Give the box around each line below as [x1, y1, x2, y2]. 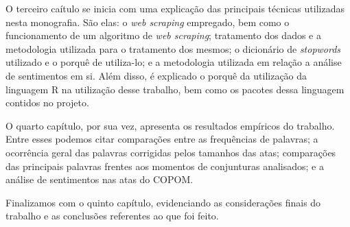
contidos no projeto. [5, 95, 89, 110]
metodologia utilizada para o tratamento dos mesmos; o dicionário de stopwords [5, 41, 341, 56]
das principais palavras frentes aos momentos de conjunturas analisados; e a [5, 158, 325, 173]
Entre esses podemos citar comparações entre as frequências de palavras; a [5, 132, 318, 146]
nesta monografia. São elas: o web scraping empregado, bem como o [5, 14, 290, 29]
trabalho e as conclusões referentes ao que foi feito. [5, 208, 219, 223]
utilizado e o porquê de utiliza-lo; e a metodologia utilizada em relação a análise [5, 55, 342, 69]
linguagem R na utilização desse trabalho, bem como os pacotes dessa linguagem [5, 82, 345, 96]
